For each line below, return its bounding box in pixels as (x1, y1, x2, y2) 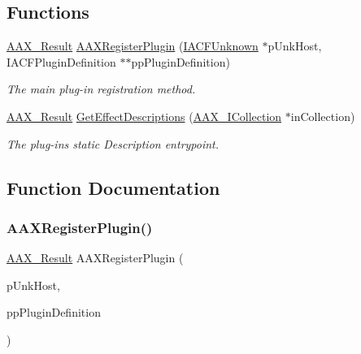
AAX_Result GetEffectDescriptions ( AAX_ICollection (7, 107, 282, 124)
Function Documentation (7, 175, 220, 200)
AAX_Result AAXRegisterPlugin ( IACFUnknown (7, 37, 259, 54)
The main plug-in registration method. (7, 80, 196, 97)
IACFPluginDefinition (7, 53, 116, 70)
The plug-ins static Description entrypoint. (7, 135, 220, 152)
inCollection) (290, 107, 355, 124)
